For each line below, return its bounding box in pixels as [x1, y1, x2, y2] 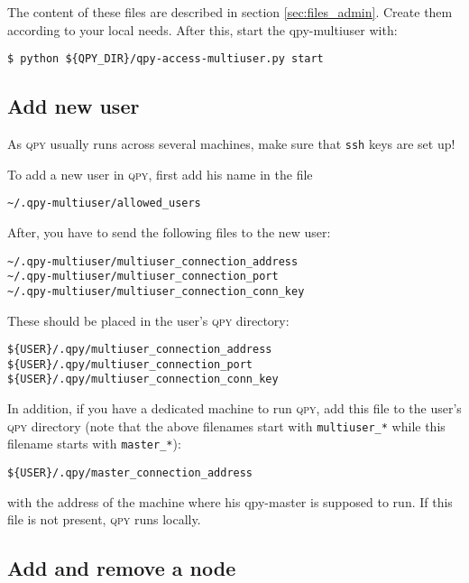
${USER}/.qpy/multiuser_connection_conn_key [7, 373, 279, 386]
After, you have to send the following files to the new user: [7, 222, 331, 241]
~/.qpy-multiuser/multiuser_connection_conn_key [7, 284, 305, 298]
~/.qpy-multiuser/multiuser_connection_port [7, 270, 279, 283]
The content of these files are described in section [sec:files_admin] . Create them [7, 3, 453, 21]
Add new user [7, 92, 140, 120]
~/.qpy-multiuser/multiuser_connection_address [7, 254, 299, 268]
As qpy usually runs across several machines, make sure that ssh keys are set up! [7, 134, 455, 153]
